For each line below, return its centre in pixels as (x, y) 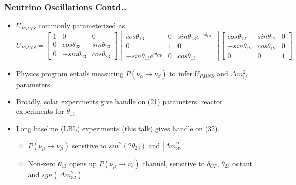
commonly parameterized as (82, 25)
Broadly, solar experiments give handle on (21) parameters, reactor (119, 101)
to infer (181, 73)
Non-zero (42, 163)
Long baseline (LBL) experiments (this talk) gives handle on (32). (118, 128)
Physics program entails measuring (70, 73)
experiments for (40, 111)
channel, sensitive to (173, 163)
